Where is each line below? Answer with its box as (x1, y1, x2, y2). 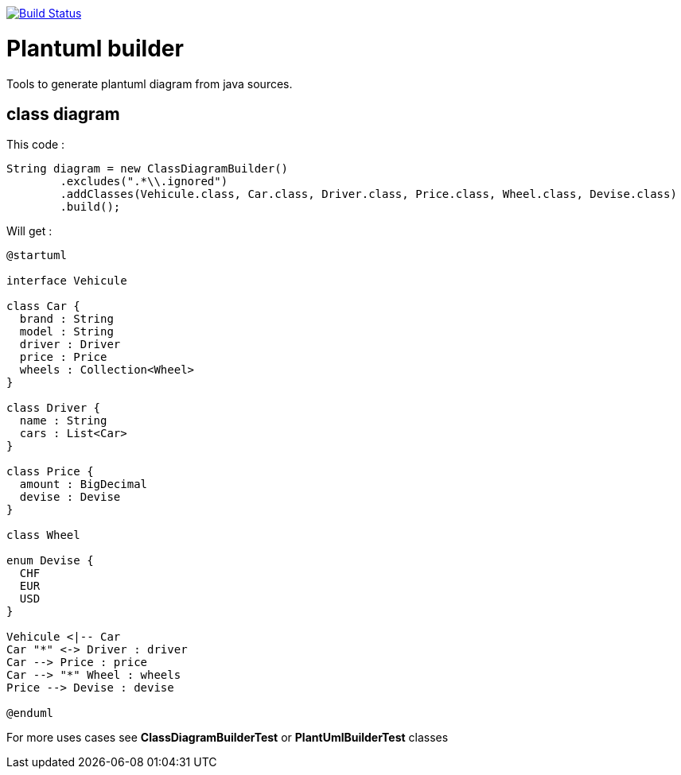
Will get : (6, 224, 53, 238)
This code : (6, 138, 65, 152)
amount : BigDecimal (19, 478, 148, 491)
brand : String (19, 312, 114, 326)
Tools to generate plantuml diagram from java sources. (6, 76, 293, 91)
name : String (19, 414, 107, 428)
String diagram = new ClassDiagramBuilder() (6, 162, 289, 176)
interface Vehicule (6, 274, 127, 288)
